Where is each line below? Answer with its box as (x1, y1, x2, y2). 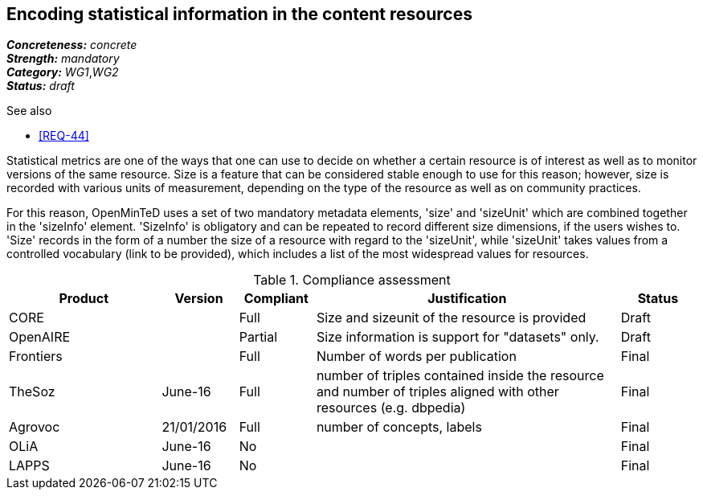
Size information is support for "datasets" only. (316, 329, 599, 346)
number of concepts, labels (316, 419, 482, 436)
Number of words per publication (316, 348, 517, 365)
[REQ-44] (39, 129, 89, 143)
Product (59, 290, 109, 307)
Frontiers (9, 348, 63, 365)
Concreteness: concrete (6, 38, 137, 52)
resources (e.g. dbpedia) (316, 400, 466, 416)
